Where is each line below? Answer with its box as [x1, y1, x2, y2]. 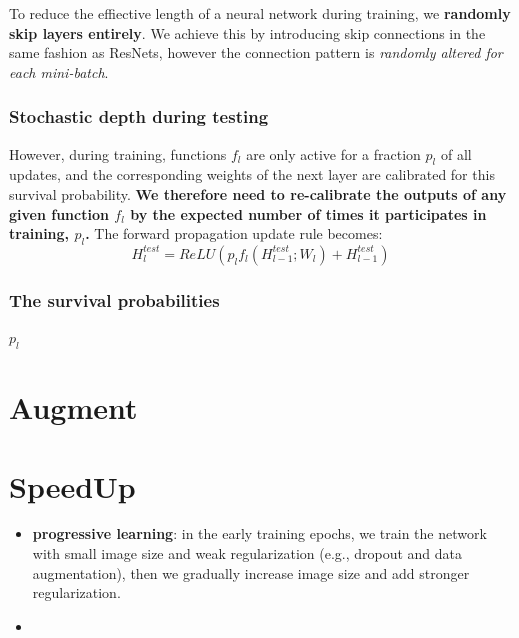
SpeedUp [9, 465, 136, 506]
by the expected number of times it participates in [130, 203, 487, 224]
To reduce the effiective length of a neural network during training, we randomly [9, 3, 511, 23]
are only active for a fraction [246, 143, 421, 164]
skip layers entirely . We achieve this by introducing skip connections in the [9, 22, 486, 43]
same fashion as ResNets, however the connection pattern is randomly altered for [9, 42, 503, 63]
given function [9, 203, 109, 224]
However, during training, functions [9, 143, 227, 164]
